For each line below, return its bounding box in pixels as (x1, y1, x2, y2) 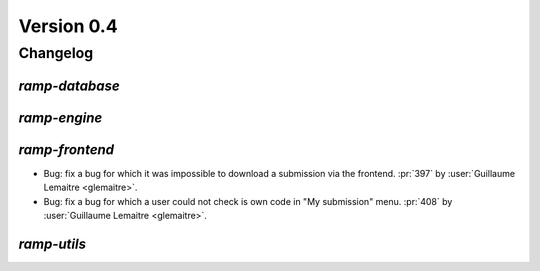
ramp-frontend (18, 141, 115, 158)
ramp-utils (18, 235, 87, 252)
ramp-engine (18, 109, 103, 126)
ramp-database (18, 77, 120, 94)
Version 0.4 (18, 15, 119, 37)
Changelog (18, 44, 94, 62)
